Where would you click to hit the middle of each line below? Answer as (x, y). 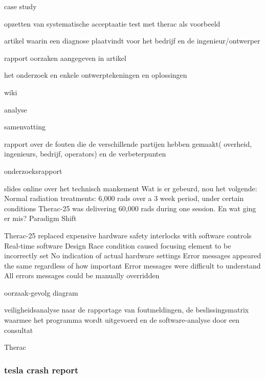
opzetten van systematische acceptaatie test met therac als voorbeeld (112, 23)
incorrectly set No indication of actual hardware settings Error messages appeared (133, 255)
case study (20, 6)
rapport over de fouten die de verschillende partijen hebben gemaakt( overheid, (128, 143)
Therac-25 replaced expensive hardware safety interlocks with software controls (128, 235)
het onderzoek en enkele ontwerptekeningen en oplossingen (96, 75)
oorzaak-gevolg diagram (41, 292)
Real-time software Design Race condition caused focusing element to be (118, 245)
